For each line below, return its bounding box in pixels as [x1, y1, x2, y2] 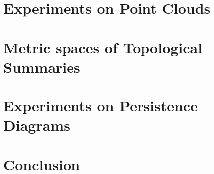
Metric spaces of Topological [3, 37, 203, 57]
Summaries [3, 56, 80, 77]
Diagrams [3, 115, 70, 135]
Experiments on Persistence [3, 95, 198, 116]
